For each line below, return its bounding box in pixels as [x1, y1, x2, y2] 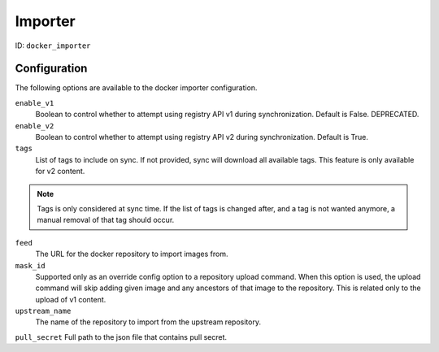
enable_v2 [15, 121, 54, 130]
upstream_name [15, 306, 72, 316]
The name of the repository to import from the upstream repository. [35, 317, 262, 327]
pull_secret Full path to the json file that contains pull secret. [15, 332, 228, 341]
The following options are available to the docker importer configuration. [15, 83, 258, 93]
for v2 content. [35, 167, 85, 176]
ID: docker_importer [15, 41, 91, 50]
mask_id [15, 261, 46, 270]
